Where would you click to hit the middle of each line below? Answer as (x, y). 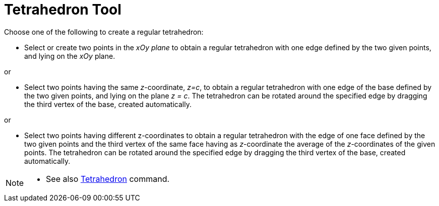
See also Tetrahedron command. (108, 179)
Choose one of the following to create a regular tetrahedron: (104, 32)
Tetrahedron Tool (63, 10)
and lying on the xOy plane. (70, 56)
